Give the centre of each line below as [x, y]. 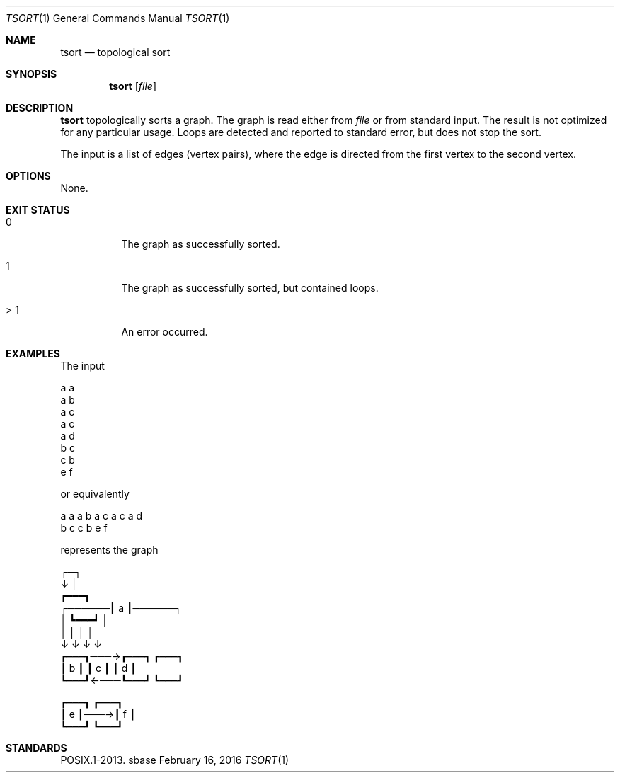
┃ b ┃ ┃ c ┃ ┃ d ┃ [98, 668]
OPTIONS [28, 176]
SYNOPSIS [31, 74]
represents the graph [109, 550]
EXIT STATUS [38, 210]
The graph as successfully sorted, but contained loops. [250, 288]
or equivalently [95, 494]
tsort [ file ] [133, 86]
